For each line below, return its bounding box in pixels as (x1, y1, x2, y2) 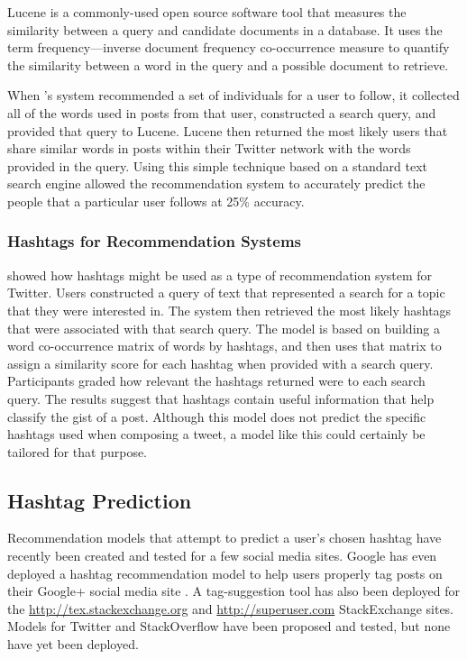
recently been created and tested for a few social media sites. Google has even (7, 546, 437, 565)
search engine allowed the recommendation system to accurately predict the (7, 174, 426, 193)
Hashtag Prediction (7, 486, 192, 514)
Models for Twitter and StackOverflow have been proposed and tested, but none (7, 617, 451, 636)
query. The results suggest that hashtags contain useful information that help (7, 389, 435, 407)
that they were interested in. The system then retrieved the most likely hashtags (7, 300, 452, 319)
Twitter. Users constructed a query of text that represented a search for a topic (7, 283, 445, 302)
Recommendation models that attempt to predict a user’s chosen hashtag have (7, 528, 442, 547)
